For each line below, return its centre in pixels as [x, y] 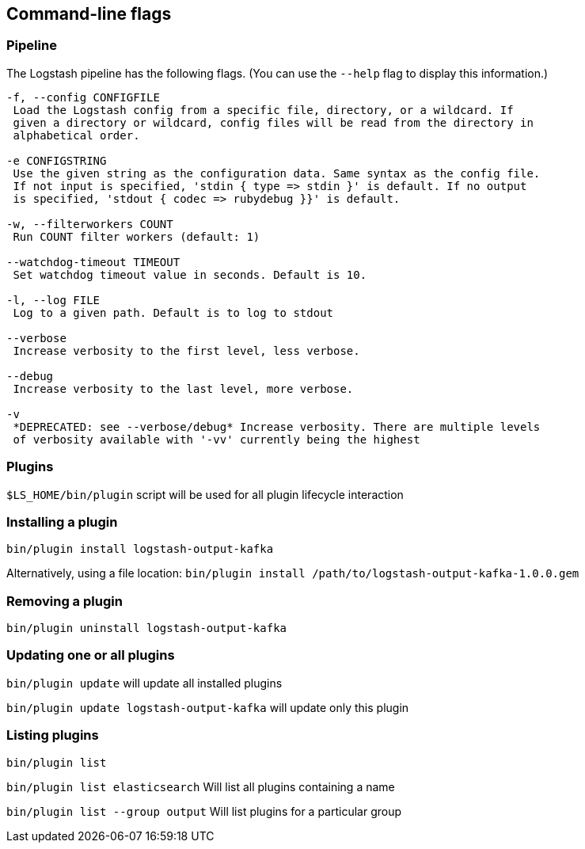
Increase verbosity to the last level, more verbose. [183, 388]
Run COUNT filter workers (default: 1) [137, 236]
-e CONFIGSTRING [57, 160]
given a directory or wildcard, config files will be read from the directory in [273, 122]
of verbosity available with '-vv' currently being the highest [217, 439]
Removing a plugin [65, 601]
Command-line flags [89, 14]
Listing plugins [53, 735]
